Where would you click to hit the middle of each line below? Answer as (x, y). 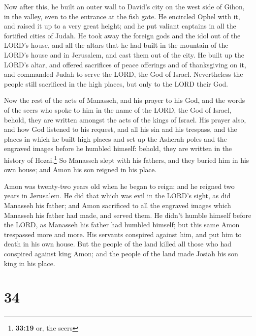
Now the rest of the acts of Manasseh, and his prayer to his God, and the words (125, 100)
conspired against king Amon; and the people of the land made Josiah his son (121, 253)
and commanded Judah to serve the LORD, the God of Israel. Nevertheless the (124, 74)
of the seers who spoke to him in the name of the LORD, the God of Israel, (118, 109)
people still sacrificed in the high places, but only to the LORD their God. (116, 83)
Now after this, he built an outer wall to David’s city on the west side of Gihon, (124, 6)
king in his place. (30, 263)
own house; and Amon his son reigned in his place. (80, 169)
